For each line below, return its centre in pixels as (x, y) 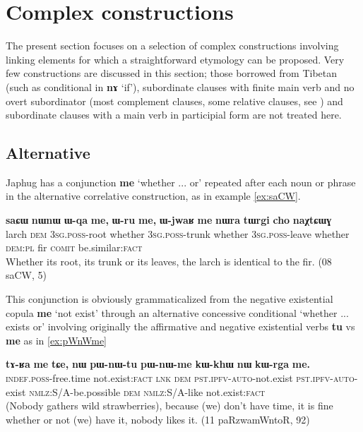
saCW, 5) (26, 275)
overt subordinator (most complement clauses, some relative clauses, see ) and (174, 101)
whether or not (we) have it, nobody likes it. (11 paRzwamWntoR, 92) (158, 419)
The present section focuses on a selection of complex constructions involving (172, 46)
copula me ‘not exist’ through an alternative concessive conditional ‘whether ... (177, 312)
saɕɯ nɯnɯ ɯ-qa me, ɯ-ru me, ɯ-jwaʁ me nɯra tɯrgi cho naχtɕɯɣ (169, 220)
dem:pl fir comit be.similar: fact (74, 247)
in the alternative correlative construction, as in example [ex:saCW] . (153, 196)
